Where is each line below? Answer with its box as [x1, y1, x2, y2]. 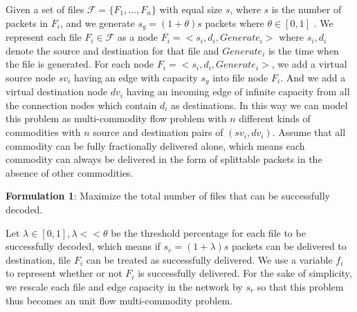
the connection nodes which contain [6, 97, 157, 112]
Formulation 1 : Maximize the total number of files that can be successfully [6, 188, 330, 203]
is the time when [268, 43, 339, 57]
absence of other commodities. [6, 165, 134, 179]
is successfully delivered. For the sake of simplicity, [138, 266, 352, 280]
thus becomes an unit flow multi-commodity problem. [6, 293, 233, 307]
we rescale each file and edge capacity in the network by [6, 280, 243, 293]
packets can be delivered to [232, 239, 347, 253]
